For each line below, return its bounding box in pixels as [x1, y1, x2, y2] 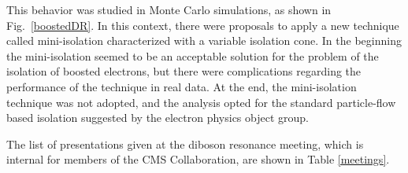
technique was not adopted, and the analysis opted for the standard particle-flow [6, 94, 396, 110]
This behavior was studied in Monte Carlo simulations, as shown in [6, 2, 332, 17]
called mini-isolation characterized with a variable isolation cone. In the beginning [6, 32, 402, 49]
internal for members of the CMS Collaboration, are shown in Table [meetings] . [6, 151, 390, 167]
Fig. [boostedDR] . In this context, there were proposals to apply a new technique [6, 17, 399, 33]
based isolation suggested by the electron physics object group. [6, 109, 309, 126]
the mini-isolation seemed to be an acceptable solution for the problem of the [6, 47, 379, 64]
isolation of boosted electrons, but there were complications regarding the [6, 63, 362, 79]
